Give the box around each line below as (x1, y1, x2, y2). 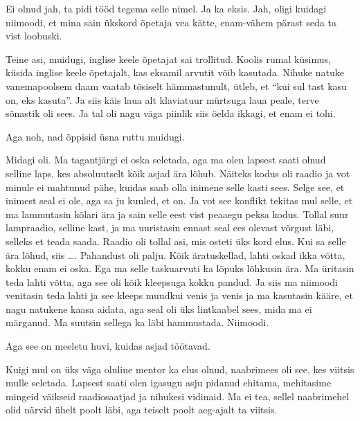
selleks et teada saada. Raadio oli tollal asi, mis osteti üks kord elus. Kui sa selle (6, 233, 346, 248)
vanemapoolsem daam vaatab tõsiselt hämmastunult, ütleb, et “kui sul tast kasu (6, 78, 347, 93)
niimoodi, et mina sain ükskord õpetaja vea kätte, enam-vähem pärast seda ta (6, 15, 336, 29)
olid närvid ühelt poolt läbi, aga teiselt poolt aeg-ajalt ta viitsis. (6, 402, 278, 417)
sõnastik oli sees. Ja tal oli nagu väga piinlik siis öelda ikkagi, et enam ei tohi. (6, 106, 336, 120)
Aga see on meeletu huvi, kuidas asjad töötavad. (6, 339, 210, 353)
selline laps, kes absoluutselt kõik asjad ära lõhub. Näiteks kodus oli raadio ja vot (6, 165, 350, 180)
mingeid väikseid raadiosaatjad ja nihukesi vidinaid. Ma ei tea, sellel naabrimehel (6, 388, 350, 403)
